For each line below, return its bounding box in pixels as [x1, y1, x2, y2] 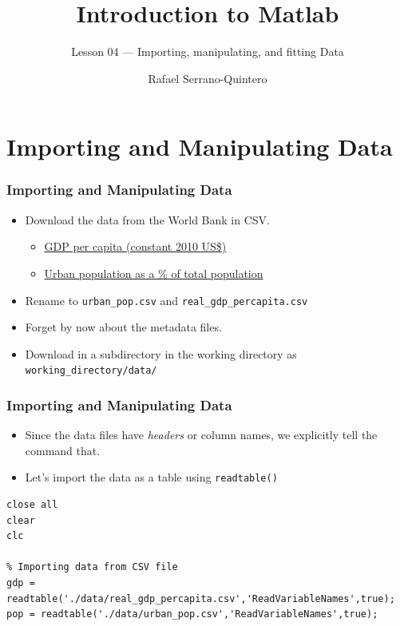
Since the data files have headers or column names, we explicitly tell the [25, 426, 378, 443]
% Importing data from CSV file [6, 561, 178, 573]
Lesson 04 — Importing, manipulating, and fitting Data [71, 43, 344, 60]
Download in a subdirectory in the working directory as [25, 345, 297, 362]
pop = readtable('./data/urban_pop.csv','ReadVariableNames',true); [6, 608, 378, 620]
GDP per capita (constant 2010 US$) [44, 238, 227, 255]
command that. [25, 442, 101, 458]
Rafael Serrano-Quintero [148, 69, 267, 86]
